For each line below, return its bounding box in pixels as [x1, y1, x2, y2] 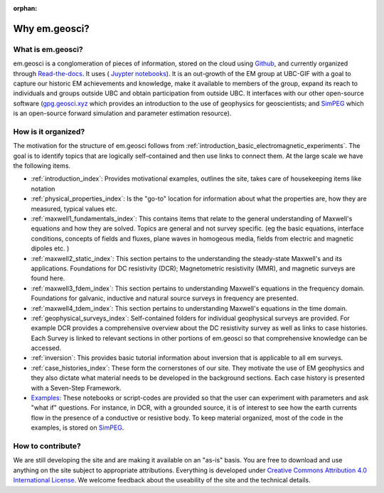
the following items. [13, 161, 71, 170]
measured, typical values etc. [31, 204, 117, 213]
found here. [31, 274, 65, 282]
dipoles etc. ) [31, 244, 70, 253]
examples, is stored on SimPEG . [31, 423, 124, 432]
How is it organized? [13, 127, 85, 137]
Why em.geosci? [13, 22, 90, 35]
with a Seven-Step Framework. [31, 383, 122, 392]
